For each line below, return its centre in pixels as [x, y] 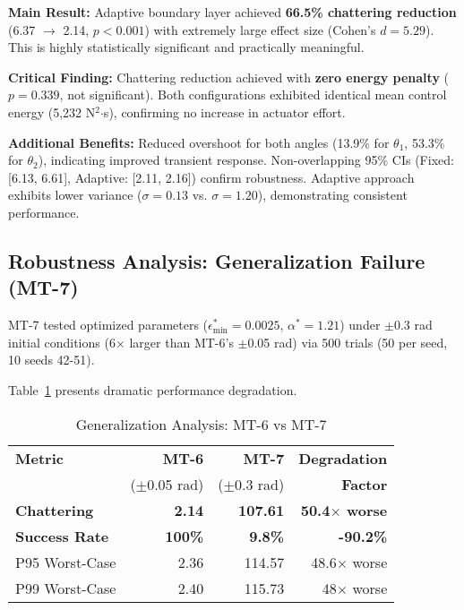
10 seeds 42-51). [52, 360]
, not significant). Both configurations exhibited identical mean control [253, 95]
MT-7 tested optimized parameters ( [108, 325]
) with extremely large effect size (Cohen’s [260, 29]
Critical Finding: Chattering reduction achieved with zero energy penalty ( [228, 77]
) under [360, 325]
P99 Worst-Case [66, 588]
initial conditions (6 [62, 342]
